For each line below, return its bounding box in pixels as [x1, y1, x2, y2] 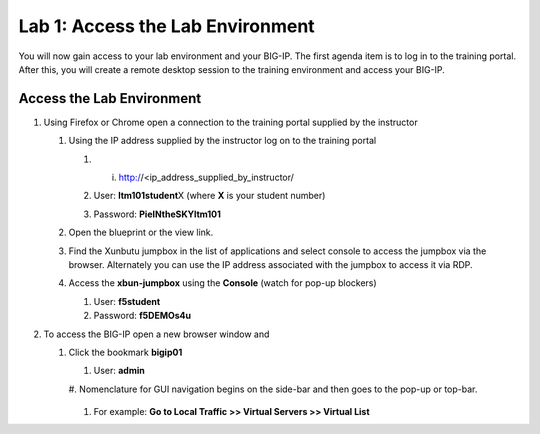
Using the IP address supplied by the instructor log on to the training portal [68, 135, 377, 147]
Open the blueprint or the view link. [68, 226, 214, 239]
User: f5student [93, 295, 161, 307]
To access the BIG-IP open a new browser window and [43, 328, 270, 340]
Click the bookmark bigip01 [68, 346, 183, 358]
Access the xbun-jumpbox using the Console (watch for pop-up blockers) [68, 277, 377, 289]
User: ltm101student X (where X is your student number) [93, 190, 326, 202]
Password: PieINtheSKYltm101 [93, 208, 222, 220]
